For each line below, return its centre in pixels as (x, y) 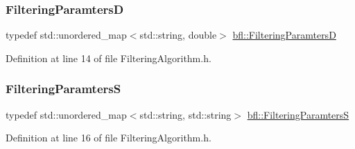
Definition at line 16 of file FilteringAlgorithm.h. (109, 138)
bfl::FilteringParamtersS (298, 114)
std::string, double (178, 35)
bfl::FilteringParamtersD (284, 35)
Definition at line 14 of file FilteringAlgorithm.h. (109, 58)
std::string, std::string (185, 114)
